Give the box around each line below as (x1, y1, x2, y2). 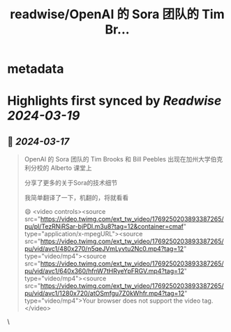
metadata (7, 61, 64, 77)
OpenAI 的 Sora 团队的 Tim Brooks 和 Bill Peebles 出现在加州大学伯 (24, 155, 217, 164)
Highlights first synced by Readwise (7, 93, 222, 109)
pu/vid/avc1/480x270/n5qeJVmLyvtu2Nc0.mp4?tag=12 (24, 245, 184, 253)
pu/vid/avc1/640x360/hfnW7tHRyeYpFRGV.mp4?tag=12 (24, 267, 185, 275)
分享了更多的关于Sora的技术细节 (24, 179, 118, 187)
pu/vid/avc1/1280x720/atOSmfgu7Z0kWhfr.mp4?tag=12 (24, 289, 185, 298)
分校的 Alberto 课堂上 (30, 164, 92, 172)
